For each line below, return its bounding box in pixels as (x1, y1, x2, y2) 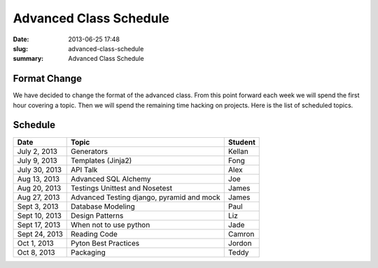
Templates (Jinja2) (70, 155, 132, 165)
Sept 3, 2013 (17, 202, 59, 211)
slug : (13, 44, 28, 52)
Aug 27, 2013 (17, 192, 60, 202)
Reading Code (70, 229, 118, 239)
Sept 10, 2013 (17, 211, 62, 220)
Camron (227, 229, 255, 239)
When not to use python (70, 220, 150, 230)
